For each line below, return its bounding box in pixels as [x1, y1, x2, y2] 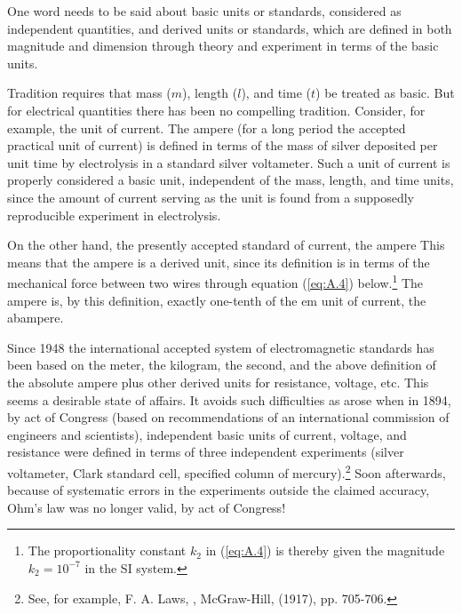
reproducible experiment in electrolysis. [7, 205, 221, 224]
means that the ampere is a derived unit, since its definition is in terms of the [7, 252, 430, 271]
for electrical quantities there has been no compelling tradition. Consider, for [7, 100, 426, 119]
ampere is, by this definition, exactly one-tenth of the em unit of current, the [7, 291, 426, 309]
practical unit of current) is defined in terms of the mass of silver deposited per [7, 136, 438, 155]
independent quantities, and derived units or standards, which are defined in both [7, 19, 452, 37]
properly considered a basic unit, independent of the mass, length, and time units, [7, 171, 454, 189]
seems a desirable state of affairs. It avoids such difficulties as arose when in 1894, [7, 390, 451, 409]
